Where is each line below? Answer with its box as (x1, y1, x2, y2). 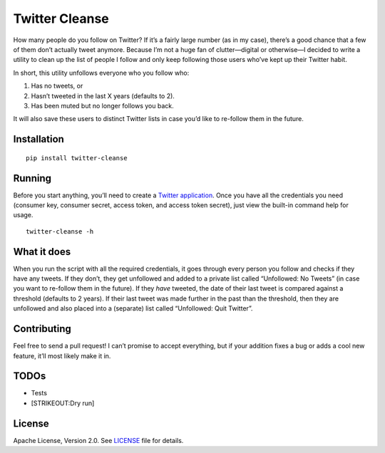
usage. (13, 211, 34, 219)
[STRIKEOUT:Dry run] (31, 399, 95, 407)
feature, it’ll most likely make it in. (13, 351, 111, 360)
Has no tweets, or (31, 82, 83, 90)
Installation (13, 133, 64, 145)
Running (13, 172, 52, 184)
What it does (13, 246, 71, 258)
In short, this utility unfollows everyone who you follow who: (13, 68, 190, 77)
